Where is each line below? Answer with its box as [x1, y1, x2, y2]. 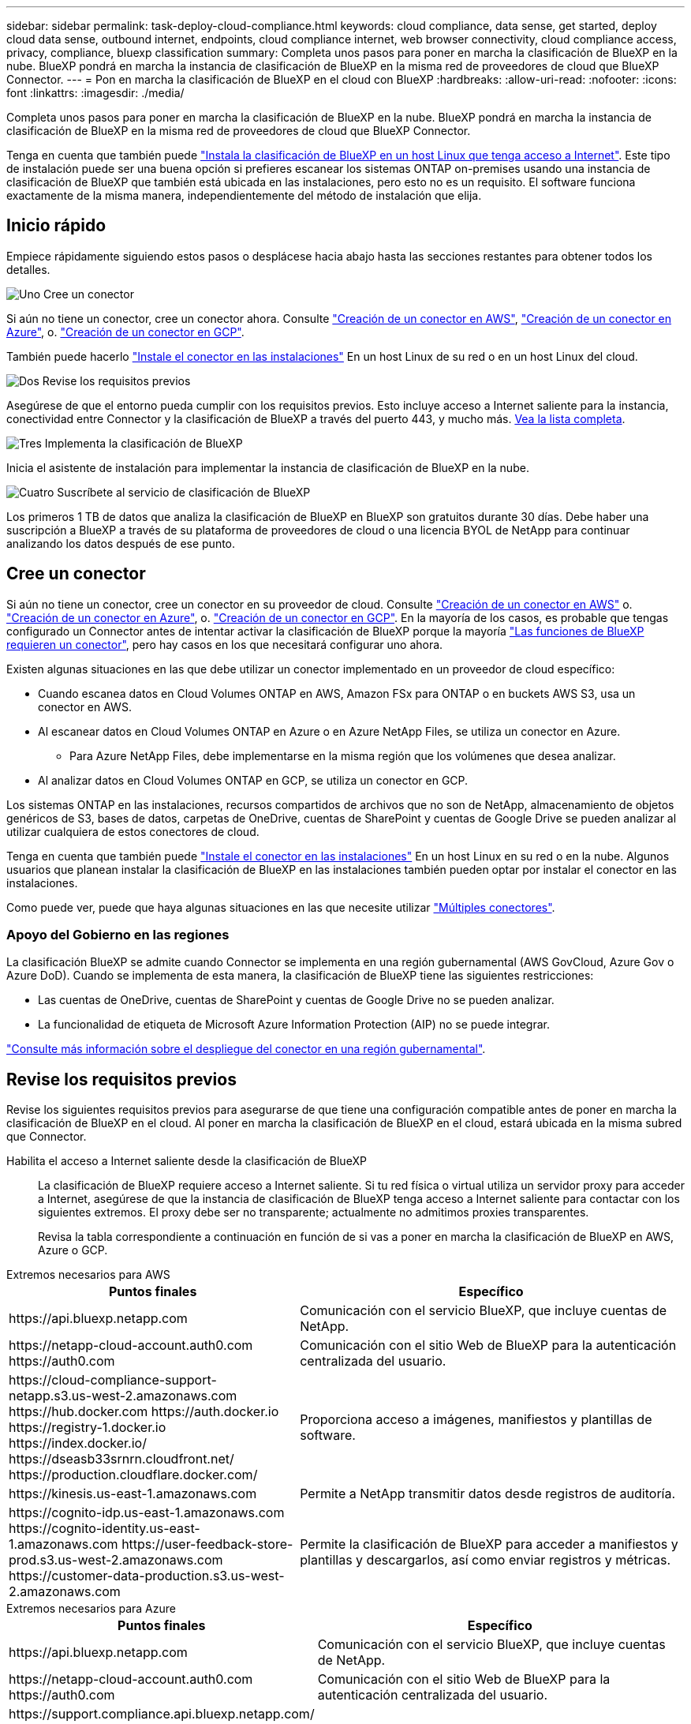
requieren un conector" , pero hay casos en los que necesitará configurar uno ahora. [6, 637, 443, 651]
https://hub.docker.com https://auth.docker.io [9, 1404, 279, 1420]
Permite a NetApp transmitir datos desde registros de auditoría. [300, 1486, 676, 1502]
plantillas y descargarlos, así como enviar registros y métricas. [300, 1552, 671, 1568]
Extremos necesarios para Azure [6, 1602, 176, 1616]
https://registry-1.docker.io [9, 1419, 166, 1436]
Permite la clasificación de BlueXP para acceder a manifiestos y [300, 1536, 678, 1553]
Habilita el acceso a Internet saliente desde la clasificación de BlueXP [6, 1154, 367, 1168]
